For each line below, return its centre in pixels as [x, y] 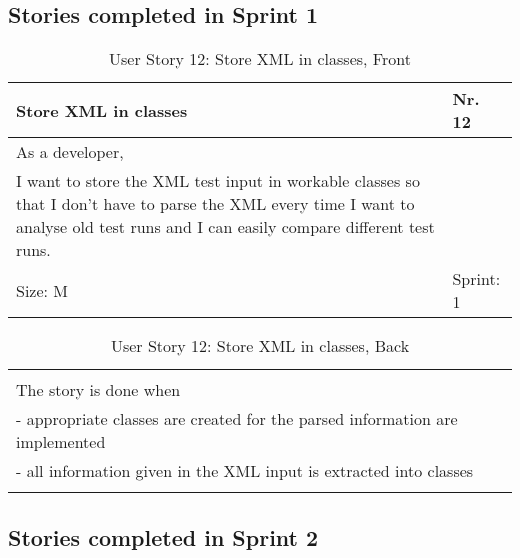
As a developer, [70, 152]
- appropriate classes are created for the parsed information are [237, 419]
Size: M [42, 290]
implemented [61, 442]
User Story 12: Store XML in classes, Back [260, 346]
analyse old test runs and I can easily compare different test [225, 227]
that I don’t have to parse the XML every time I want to [215, 204]
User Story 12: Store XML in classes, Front [260, 59]
